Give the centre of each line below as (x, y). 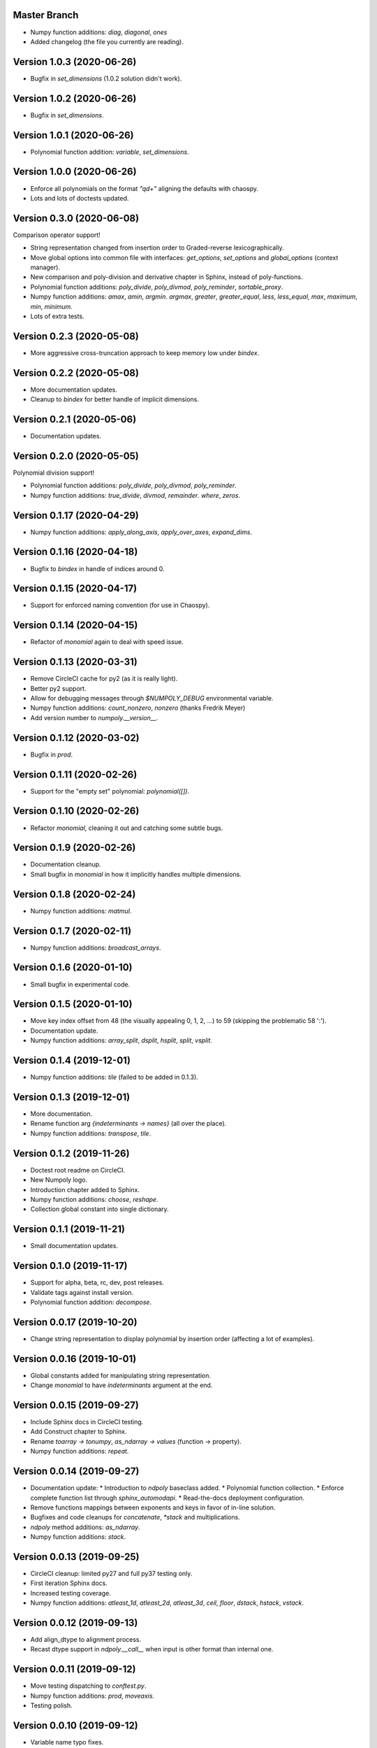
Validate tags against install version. (82, 1292)
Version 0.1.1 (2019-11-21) (69, 1230)
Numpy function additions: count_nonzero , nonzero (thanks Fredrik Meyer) (138, 708)
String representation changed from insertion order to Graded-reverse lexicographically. (157, 248)
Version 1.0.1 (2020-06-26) (73, 135)
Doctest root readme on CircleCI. (78, 1170)
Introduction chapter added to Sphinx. (85, 1189)
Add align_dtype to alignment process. (86, 1640)
